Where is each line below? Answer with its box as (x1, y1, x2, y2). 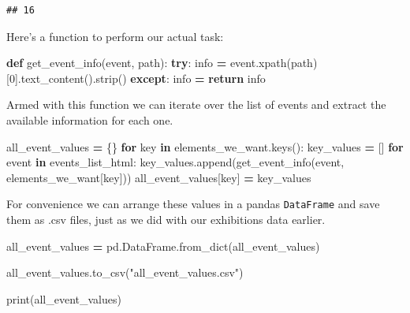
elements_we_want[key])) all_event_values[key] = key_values (6, 169, 311, 185)
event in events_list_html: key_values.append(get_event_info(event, (6, 154, 345, 170)
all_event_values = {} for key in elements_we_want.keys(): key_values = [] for (6, 138, 404, 155)
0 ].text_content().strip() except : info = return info (9, 69, 266, 86)
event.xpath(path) (229, 54, 318, 71)
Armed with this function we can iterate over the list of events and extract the (6, 96, 386, 113)
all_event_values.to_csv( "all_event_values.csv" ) (6, 264, 244, 281)
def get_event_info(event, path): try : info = (6, 54, 227, 71)
